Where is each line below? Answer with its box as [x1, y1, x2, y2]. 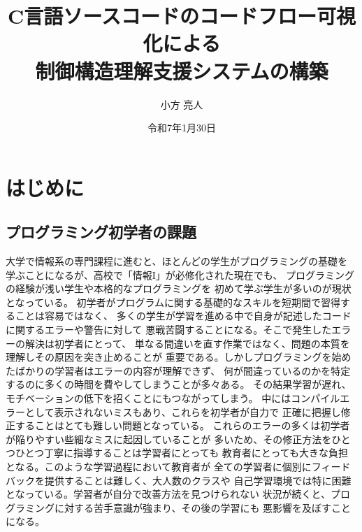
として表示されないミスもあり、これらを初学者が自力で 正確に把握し [24, 404, 341, 419]
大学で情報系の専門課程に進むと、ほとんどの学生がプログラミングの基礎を [6, 254, 348, 268]
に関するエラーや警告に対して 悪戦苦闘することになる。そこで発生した [6, 322, 332, 337]
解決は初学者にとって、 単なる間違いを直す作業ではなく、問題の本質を [24, 336, 350, 350]
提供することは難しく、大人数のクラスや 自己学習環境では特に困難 [44, 473, 352, 487]
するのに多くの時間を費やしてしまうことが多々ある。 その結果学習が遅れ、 [6, 377, 352, 391]
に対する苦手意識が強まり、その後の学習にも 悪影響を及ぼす [54, 500, 332, 515]
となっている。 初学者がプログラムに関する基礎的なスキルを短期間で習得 [6, 294, 341, 309]
